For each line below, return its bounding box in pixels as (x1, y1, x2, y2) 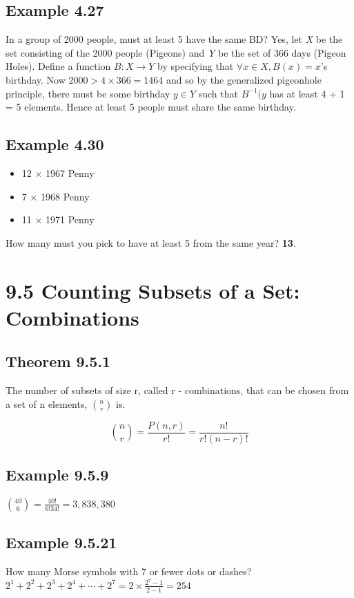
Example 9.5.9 (6, 464, 109, 485)
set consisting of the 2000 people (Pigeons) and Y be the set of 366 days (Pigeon (6, 45, 346, 59)
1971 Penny (46, 212, 95, 227)
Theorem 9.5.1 (6, 351, 111, 372)
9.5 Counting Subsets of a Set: (6, 276, 300, 304)
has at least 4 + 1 (269, 86, 345, 100)
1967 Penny (46, 165, 95, 180)
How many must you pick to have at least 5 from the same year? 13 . (6, 235, 296, 250)
